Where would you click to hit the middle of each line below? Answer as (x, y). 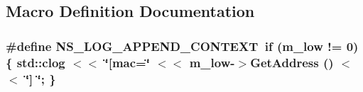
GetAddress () (292, 62)
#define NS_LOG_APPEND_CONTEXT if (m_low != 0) (182, 46)
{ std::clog (36, 62)
